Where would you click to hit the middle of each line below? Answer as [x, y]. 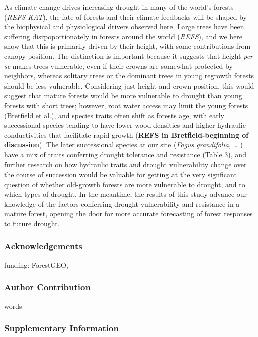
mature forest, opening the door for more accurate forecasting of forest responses [128, 214]
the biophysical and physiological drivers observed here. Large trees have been [124, 26]
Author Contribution [47, 287]
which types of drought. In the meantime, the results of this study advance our [126, 194]
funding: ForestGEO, [36, 264]
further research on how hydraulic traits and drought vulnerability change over [125, 164]
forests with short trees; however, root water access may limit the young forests [126, 105]
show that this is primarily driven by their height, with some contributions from [127, 46]
